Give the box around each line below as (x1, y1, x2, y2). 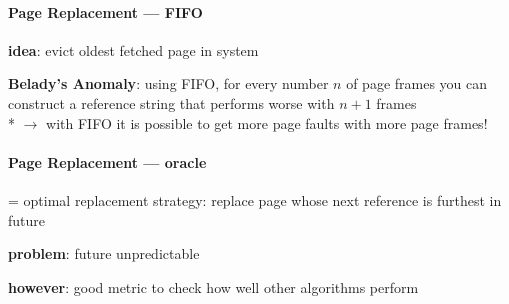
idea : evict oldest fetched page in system (8, 39, 259, 60)
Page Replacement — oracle (8, 151, 207, 172)
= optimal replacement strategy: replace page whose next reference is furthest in (8, 189, 502, 210)
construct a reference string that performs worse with (8, 92, 335, 113)
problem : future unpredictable (8, 243, 200, 264)
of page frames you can (346, 73, 488, 94)
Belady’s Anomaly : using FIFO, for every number (8, 73, 329, 94)
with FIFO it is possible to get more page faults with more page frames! (46, 112, 488, 133)
